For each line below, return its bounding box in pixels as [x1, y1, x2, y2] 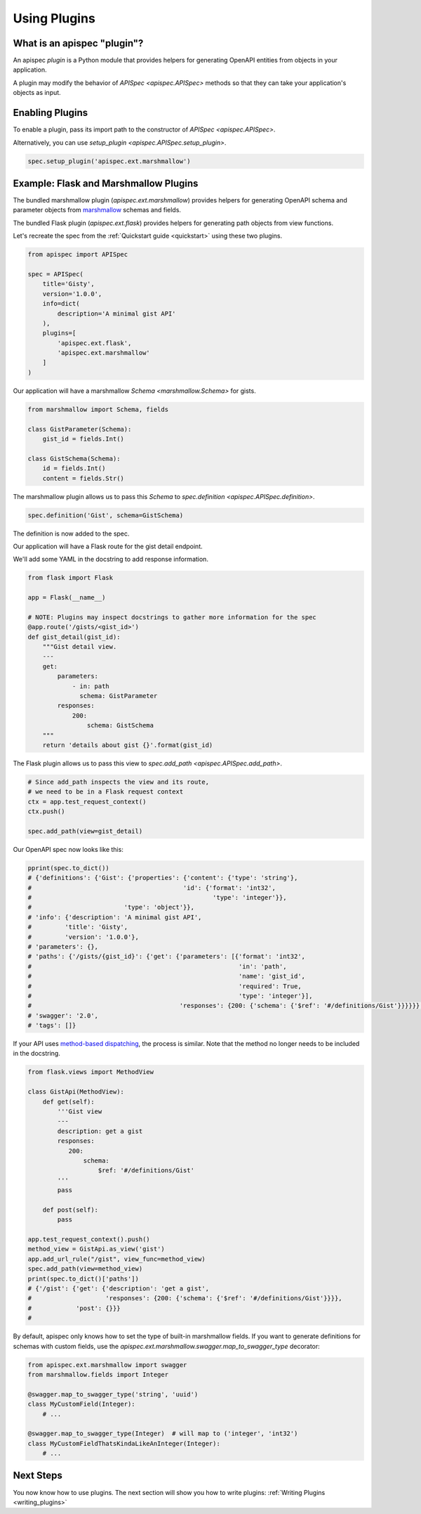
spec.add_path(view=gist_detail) [27, 827, 143, 835]
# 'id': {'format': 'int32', [27, 884, 276, 892]
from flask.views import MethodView [27, 1068, 154, 1076]
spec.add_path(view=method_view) [27, 1265, 143, 1273]
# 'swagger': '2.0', [27, 1011, 98, 1019]
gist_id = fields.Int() [42, 435, 124, 443]
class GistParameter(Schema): [27, 425, 132, 433]
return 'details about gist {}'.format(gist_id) [42, 741, 213, 749]
